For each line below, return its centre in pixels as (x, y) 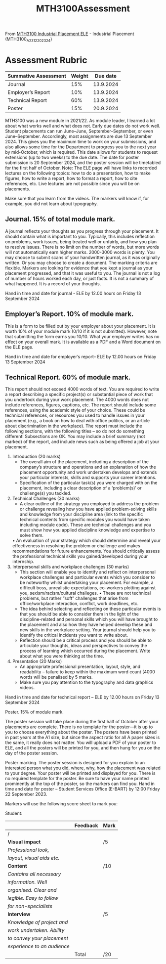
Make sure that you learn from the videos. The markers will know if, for (77, 198)
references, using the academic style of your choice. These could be (75, 410)
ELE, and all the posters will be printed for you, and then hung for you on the (83, 748)
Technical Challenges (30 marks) (46, 499)
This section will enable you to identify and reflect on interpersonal (87, 572)
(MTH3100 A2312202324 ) (29, 40)
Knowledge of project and (38, 922)
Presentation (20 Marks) (37, 661)
